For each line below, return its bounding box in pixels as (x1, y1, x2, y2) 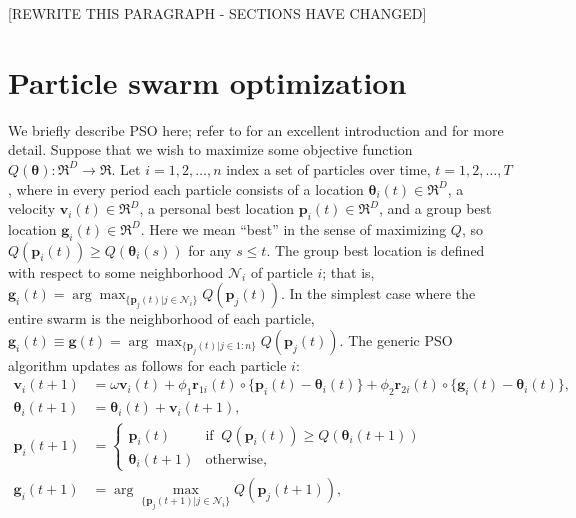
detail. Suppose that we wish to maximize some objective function (8, 139, 413, 160)
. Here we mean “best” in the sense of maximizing (140, 218, 447, 239)
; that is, (322, 261, 375, 282)
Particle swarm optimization (8, 61, 407, 102)
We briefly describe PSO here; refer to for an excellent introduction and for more (8, 119, 504, 140)
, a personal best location (139, 198, 295, 219)
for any (188, 239, 232, 260)
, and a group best (379, 198, 492, 219)
